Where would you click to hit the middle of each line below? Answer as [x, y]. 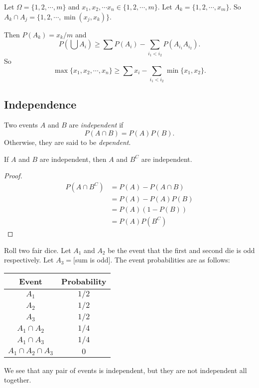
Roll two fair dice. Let [38, 250]
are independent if [96, 125]
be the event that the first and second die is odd [181, 250]
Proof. [13, 176]
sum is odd [92, 260]
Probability [84, 281]
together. [18, 380]
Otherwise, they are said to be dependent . [67, 142]
